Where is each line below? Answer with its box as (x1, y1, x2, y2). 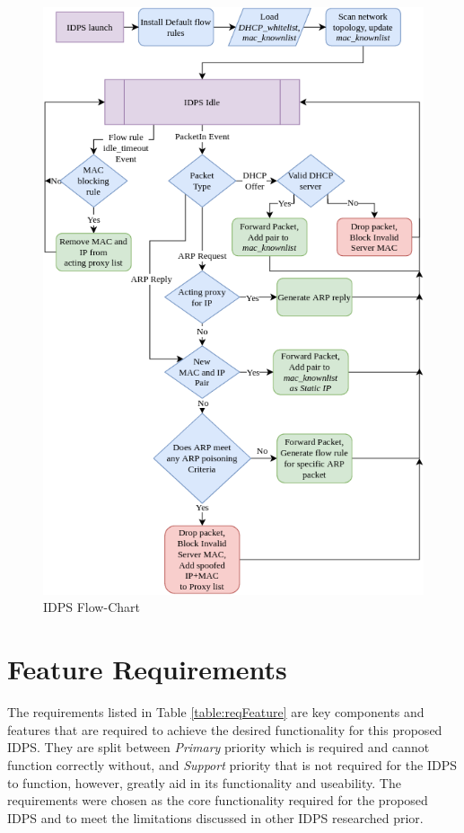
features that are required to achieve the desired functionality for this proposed (7, 720, 442, 739)
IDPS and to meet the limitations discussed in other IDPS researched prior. (7, 808, 424, 827)
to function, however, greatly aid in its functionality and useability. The (7, 773, 401, 792)
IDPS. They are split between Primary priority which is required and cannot (7, 738, 430, 757)
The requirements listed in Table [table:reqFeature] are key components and (7, 703, 425, 722)
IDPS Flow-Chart (43, 598, 140, 616)
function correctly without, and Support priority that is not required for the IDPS (7, 755, 457, 774)
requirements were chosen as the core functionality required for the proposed (7, 791, 428, 810)
